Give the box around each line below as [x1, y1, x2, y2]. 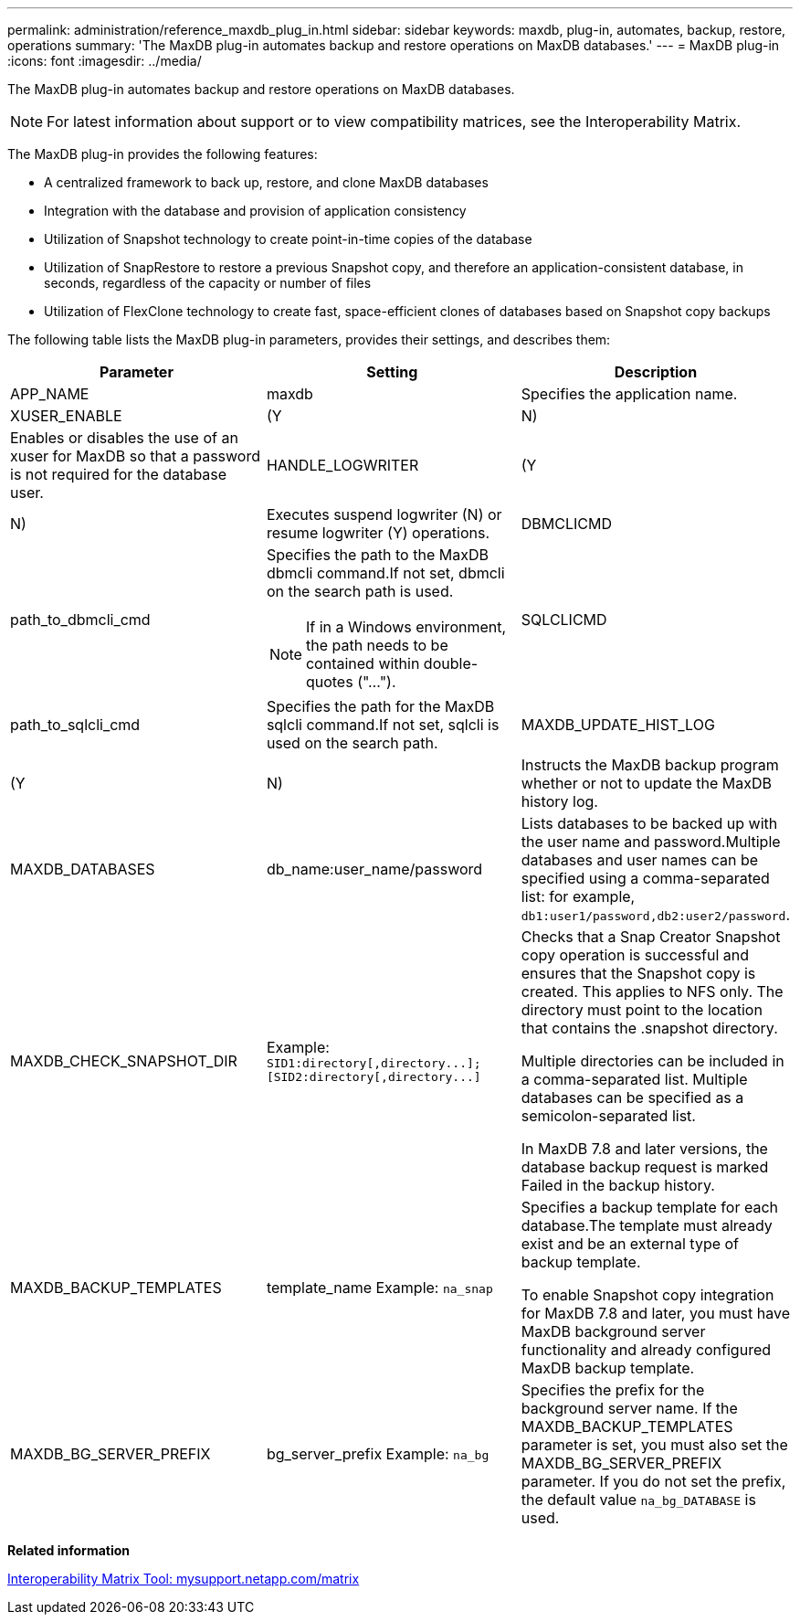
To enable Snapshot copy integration [521, 1286, 774, 1304]
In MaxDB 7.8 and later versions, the [521, 1140, 768, 1158]
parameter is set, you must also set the [521, 1436, 788, 1454]
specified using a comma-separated [521, 869, 770, 887]
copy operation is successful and [521, 946, 750, 964]
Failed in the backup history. [521, 1176, 715, 1194]
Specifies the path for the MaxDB [266, 697, 495, 716]
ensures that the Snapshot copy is [521, 964, 756, 982]
